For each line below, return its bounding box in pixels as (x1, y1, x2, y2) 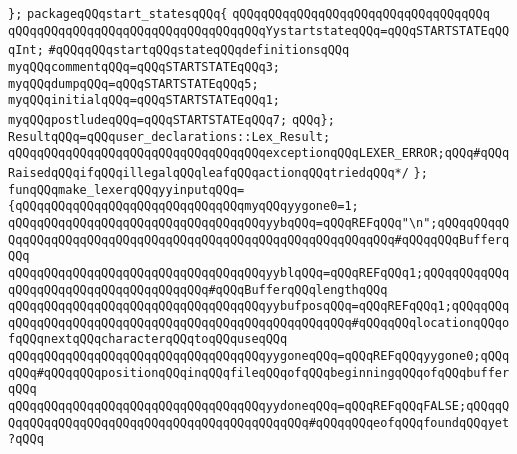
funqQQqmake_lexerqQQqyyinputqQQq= (8, 182, 245, 197)
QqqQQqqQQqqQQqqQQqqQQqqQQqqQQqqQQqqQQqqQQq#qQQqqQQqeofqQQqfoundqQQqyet (8, 415, 510, 430)
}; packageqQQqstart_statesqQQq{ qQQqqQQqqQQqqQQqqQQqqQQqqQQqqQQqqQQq (8, 7, 490, 21)
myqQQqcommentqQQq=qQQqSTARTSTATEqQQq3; (8, 59, 281, 74)
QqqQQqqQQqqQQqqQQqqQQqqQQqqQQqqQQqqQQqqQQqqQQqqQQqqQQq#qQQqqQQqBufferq (8, 232, 510, 247)
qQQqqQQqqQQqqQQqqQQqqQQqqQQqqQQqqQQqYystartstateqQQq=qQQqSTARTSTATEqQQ (8, 23, 510, 38)
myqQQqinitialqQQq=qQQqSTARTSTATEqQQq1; (8, 93, 281, 108)
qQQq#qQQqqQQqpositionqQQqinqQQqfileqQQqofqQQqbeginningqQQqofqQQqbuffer (8, 365, 510, 380)
